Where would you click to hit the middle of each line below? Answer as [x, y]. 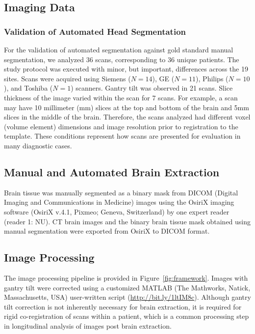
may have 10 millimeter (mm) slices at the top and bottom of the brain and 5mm [127, 107]
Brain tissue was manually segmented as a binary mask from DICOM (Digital [121, 192]
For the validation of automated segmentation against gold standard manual [119, 49]
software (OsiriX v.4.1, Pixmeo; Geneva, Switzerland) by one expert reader [117, 211]
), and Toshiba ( [28, 88]
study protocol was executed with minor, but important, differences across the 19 [126, 69]
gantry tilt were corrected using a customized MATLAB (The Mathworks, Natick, [127, 287]
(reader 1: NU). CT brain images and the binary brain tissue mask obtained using [127, 221]
